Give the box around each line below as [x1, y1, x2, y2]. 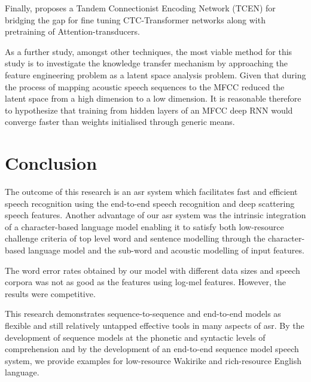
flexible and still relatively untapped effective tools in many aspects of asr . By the [5, 319, 304, 331]
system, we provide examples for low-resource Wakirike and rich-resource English [5, 354, 301, 366]
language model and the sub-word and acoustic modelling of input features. [28, 244, 304, 256]
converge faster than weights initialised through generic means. [5, 115, 235, 128]
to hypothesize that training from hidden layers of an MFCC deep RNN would [5, 103, 293, 116]
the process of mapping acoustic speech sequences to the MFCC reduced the [5, 80, 285, 93]
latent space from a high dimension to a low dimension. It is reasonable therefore [5, 92, 301, 105]
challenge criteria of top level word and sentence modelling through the [5, 232, 266, 245]
